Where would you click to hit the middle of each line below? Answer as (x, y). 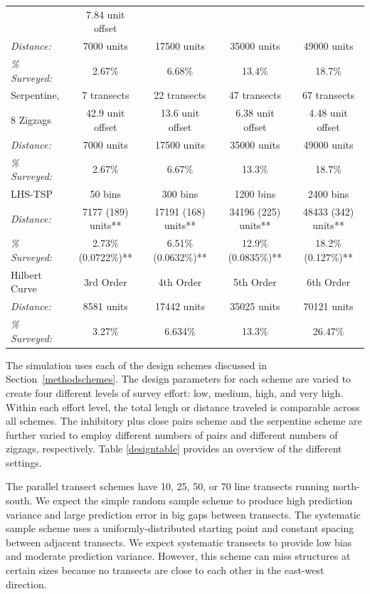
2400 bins (328, 194)
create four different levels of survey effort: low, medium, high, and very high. (175, 392)
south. (19, 500)
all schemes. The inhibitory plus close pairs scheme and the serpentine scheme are (184, 421)
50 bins (106, 194)
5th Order (255, 281)
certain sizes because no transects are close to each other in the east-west (165, 570)
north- (346, 486)
